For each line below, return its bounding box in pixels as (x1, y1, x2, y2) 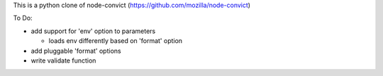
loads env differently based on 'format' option (48, 37, 183, 45)
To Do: (13, 14, 33, 23)
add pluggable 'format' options (30, 46, 121, 55)
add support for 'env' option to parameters (30, 27, 156, 35)
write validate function (30, 56, 96, 65)
